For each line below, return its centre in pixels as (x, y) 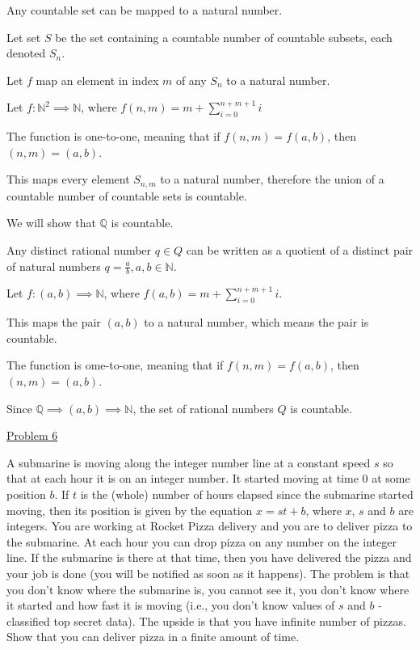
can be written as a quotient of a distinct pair (300, 250)
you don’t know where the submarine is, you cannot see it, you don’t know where (208, 589)
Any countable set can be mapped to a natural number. (145, 10)
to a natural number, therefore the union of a (272, 179)
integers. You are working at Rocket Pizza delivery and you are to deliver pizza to (210, 526)
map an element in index (97, 80)
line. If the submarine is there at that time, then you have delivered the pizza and (209, 557)
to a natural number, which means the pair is (256, 322)
